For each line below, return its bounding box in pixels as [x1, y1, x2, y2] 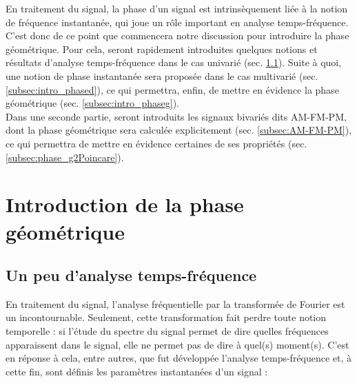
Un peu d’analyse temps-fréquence [6, 265, 257, 286]
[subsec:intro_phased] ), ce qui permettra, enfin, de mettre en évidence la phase [6, 82, 339, 96]
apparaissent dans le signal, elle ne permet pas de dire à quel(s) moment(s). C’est [6, 337, 349, 351]
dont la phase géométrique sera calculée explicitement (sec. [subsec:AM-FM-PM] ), [6, 123, 352, 137]
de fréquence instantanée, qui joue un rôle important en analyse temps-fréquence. [6, 14, 349, 29]
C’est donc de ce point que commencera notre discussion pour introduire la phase [6, 28, 349, 43]
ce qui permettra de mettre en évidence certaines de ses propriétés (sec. [6, 136, 307, 150]
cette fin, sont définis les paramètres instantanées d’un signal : [6, 364, 268, 378]
